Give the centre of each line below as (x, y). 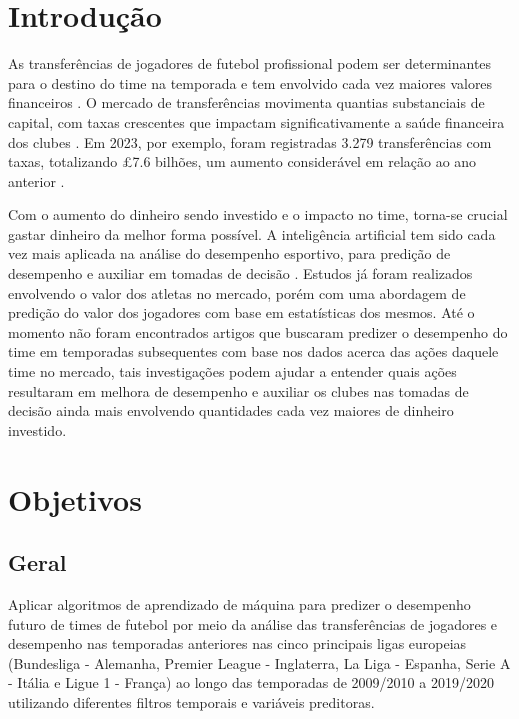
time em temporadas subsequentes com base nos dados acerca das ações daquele (253, 351)
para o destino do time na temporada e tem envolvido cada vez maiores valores (250, 82)
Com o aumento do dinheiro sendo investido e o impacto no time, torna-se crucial (258, 214)
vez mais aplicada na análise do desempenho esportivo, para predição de (229, 253)
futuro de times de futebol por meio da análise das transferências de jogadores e (253, 623)
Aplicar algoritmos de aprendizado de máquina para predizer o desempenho (239, 603)
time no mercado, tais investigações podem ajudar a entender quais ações (232, 371)
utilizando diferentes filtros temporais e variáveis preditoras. (191, 701)
